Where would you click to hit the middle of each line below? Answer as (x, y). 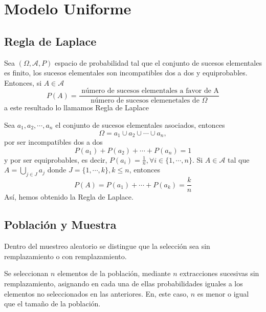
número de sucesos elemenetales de (145, 101)
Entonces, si (23, 82)
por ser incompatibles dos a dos (53, 142)
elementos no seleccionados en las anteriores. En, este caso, (96, 293)
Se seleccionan (26, 273)
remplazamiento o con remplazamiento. (65, 256)
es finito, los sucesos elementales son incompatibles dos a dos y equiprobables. (126, 73)
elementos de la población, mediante (114, 273)
